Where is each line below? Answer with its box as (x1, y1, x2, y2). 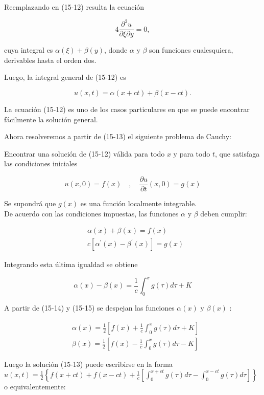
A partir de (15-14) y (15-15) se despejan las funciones (4, 302, 175, 313)
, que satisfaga (214, 148, 260, 159)
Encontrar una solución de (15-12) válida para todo (4, 148, 165, 159)
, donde (104, 45, 128, 55)
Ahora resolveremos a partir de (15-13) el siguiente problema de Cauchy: (4, 131, 231, 142)
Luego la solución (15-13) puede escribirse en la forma (4, 358, 173, 369)
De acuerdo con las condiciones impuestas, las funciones (4, 208, 179, 218)
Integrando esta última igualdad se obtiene (4, 259, 138, 270)
